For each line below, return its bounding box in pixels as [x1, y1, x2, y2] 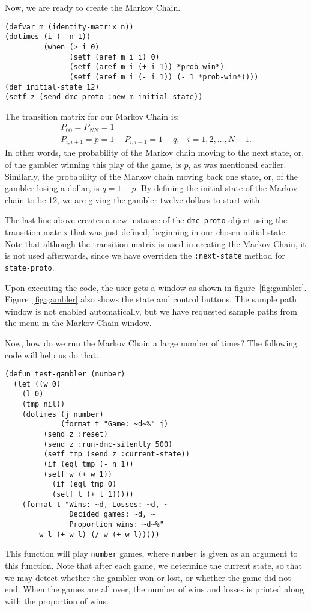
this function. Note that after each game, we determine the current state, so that [5, 559, 303, 571]
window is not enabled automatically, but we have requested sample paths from [5, 304, 297, 317]
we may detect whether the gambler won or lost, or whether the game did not [5, 571, 291, 583]
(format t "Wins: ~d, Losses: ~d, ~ [22, 500, 169, 509]
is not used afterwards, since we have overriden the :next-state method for [5, 249, 285, 262]
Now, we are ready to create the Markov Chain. [5, 1, 181, 13]
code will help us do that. [5, 348, 99, 361]
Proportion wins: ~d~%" [69, 520, 164, 529]
